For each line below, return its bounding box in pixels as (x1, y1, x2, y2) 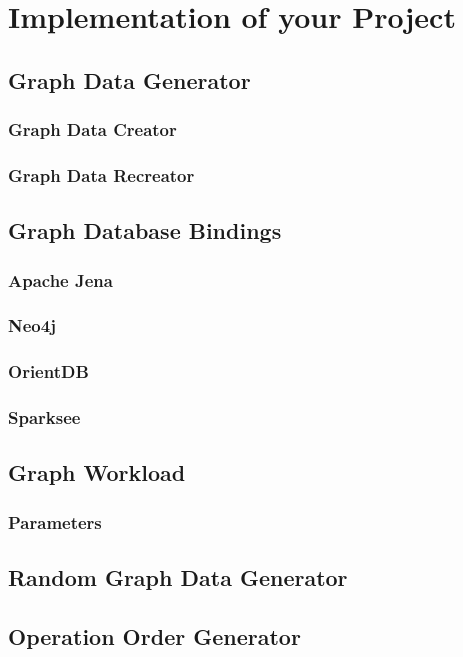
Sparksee (8, 405, 81, 430)
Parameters (8, 509, 102, 534)
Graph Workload (8, 457, 186, 488)
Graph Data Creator (8, 117, 177, 142)
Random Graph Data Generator (8, 562, 348, 593)
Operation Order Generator (8, 620, 301, 651)
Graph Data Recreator (8, 162, 195, 187)
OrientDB (8, 359, 89, 384)
